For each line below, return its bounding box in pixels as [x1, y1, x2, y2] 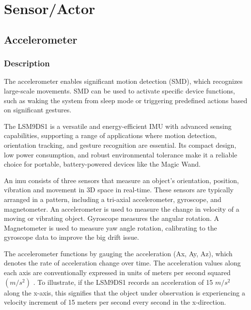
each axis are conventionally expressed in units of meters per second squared [4, 267, 231, 278]
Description [4, 57, 50, 69]
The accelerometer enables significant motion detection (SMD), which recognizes [4, 76, 243, 86]
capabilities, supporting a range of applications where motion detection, [4, 130, 217, 140]
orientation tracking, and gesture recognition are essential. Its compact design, [4, 139, 236, 150]
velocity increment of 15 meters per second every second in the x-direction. [4, 297, 226, 307]
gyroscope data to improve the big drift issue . [4, 232, 139, 242]
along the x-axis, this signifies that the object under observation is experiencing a [4, 287, 245, 297]
